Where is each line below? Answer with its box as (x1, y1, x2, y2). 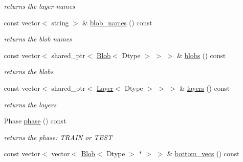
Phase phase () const (4, 116, 66, 126)
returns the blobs (4, 66, 53, 77)
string (51, 17, 69, 27)
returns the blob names (4, 34, 72, 44)
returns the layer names (4, 1, 75, 11)
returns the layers (4, 99, 57, 109)
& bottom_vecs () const (167, 148, 240, 159)
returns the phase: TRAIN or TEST (4, 132, 112, 142)
